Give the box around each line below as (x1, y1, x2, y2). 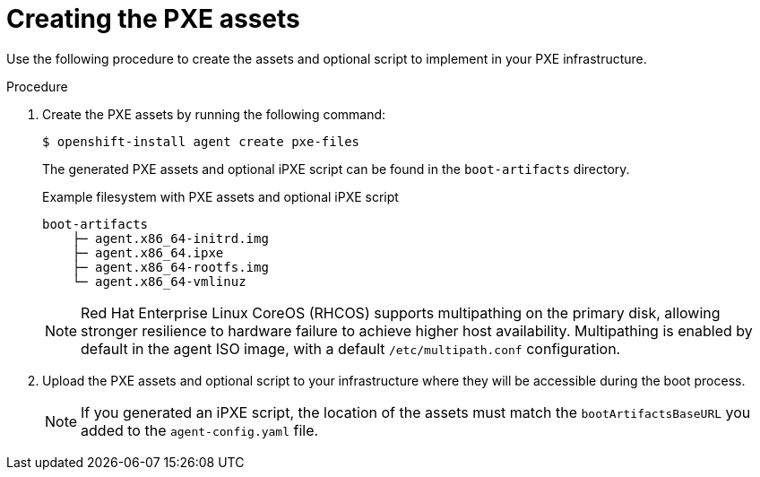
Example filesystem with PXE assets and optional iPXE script (42, 188, 399, 204)
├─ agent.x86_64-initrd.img (72, 230, 269, 246)
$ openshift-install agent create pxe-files (42, 134, 360, 149)
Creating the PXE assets (6, 4, 300, 34)
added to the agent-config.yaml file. (81, 421, 319, 439)
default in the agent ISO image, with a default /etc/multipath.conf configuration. (81, 339, 621, 358)
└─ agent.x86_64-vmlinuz (72, 273, 246, 289)
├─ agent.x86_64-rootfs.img (72, 259, 269, 274)
